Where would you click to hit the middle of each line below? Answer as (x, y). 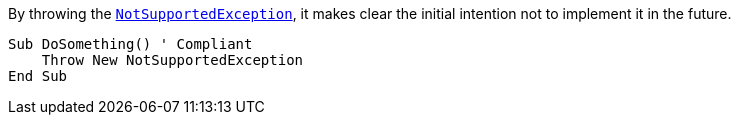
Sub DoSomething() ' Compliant (130, 44)
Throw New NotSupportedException (172, 60)
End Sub (38, 76)
